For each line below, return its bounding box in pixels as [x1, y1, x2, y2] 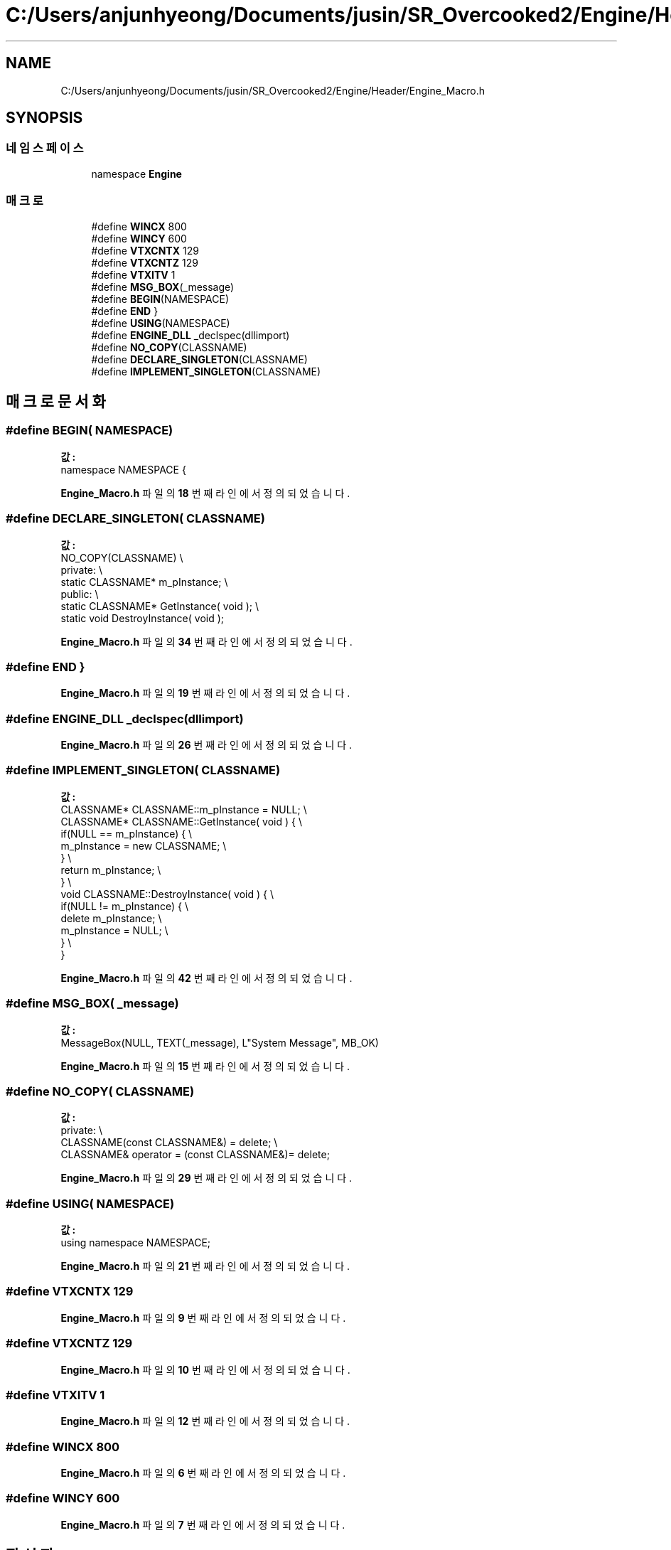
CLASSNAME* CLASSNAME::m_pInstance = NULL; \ [60, 803, 307, 816]
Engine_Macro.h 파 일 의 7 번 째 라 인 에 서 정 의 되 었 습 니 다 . [60, 1518, 345, 1531]
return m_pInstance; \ [60, 863, 161, 876]
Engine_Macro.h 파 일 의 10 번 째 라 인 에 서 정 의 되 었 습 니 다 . [60, 1363, 350, 1376]
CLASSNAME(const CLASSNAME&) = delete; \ [60, 1136, 278, 1149]
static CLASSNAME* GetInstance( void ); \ [60, 599, 259, 612]
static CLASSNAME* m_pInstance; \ [60, 575, 228, 588]
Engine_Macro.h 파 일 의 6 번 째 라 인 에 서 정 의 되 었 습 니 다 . [60, 1467, 346, 1480]
